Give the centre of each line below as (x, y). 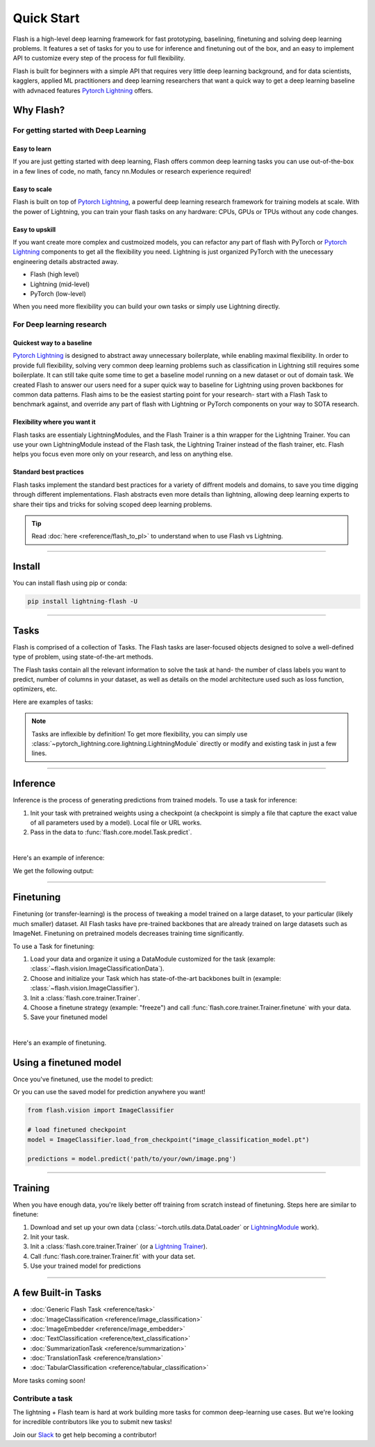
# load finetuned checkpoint (77, 1130)
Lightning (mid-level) (60, 284)
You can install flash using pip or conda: (70, 583)
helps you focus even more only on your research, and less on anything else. (123, 454)
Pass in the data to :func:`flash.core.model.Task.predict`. (111, 832)
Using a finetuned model (67, 1062)
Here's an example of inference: (59, 858)
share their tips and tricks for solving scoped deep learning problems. (112, 504)
